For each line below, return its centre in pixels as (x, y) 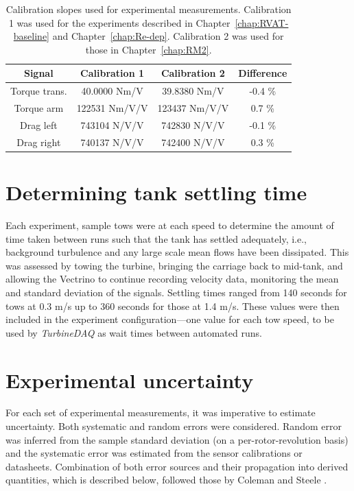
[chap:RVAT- (262, 22)
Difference (263, 73)
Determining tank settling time (156, 192)
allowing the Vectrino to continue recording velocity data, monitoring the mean (172, 279)
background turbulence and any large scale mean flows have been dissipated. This (177, 252)
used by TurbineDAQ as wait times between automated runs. (134, 332)
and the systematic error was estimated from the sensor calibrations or (154, 453)
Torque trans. (39, 91)
